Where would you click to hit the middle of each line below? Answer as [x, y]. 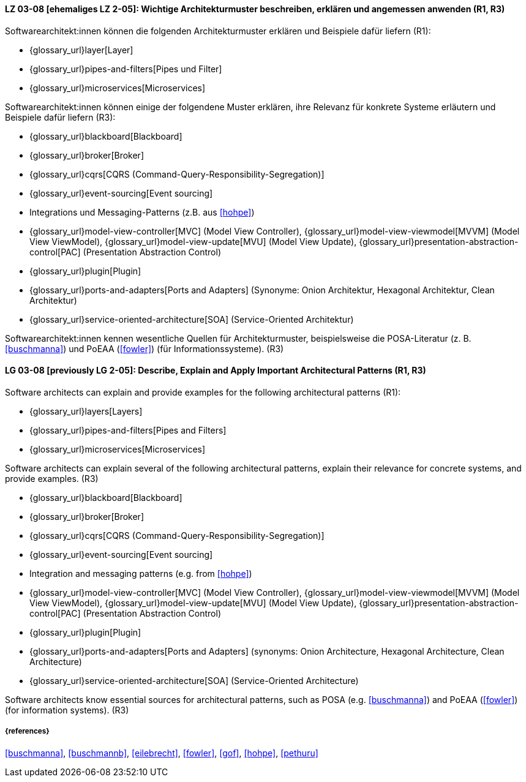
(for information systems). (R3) [67, 710]
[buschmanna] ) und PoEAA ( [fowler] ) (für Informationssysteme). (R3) [145, 348]
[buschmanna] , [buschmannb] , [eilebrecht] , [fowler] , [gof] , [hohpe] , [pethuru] [162, 753]
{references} [27, 731]
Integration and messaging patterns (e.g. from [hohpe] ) [141, 573]
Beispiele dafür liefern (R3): [60, 117]
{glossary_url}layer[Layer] [81, 50]
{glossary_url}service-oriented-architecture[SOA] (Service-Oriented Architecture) [194, 680]
